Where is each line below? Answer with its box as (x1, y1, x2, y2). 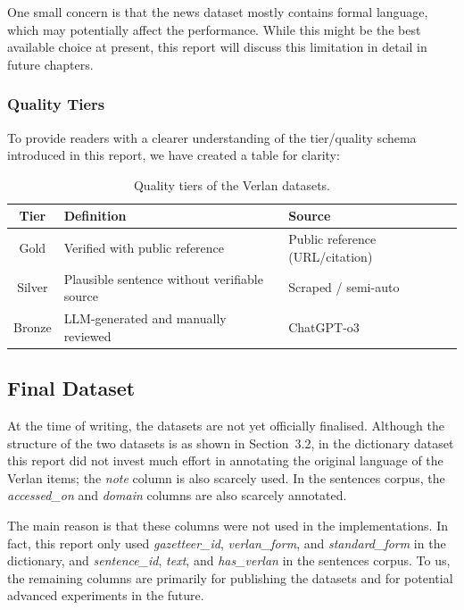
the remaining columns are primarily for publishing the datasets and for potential (7, 568, 453, 587)
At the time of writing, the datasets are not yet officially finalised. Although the (7, 415, 444, 434)
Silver (17, 278, 48, 297)
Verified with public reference (63, 238, 225, 257)
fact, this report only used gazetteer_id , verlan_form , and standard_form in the (7, 533, 446, 552)
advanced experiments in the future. (7, 586, 204, 605)
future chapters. (7, 54, 94, 73)
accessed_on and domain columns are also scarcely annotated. (7, 486, 347, 505)
